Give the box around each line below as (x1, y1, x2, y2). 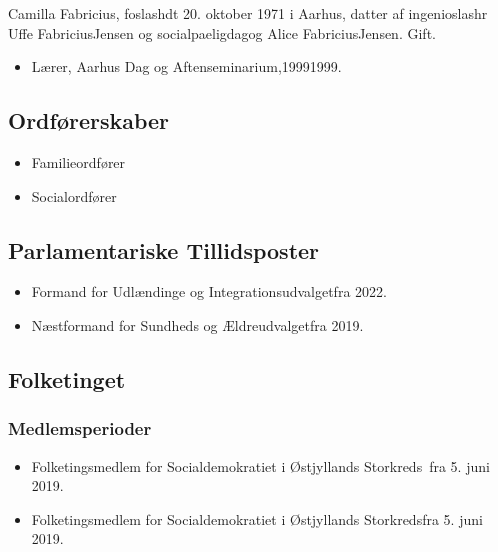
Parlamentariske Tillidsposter (8, 234, 320, 265)
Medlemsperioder (8, 416, 152, 441)
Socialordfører (31, 185, 117, 206)
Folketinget (8, 363, 126, 394)
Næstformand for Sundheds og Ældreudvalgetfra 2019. (31, 314, 364, 335)
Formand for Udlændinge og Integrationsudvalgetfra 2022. (31, 281, 387, 302)
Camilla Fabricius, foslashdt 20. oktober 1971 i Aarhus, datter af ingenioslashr (8, 3, 488, 23)
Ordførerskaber (8, 105, 170, 136)
